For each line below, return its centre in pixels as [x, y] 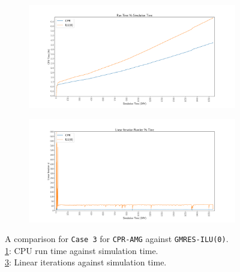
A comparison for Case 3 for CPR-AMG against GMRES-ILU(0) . [117, 239]
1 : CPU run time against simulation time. [82, 250]
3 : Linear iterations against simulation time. [86, 262]
